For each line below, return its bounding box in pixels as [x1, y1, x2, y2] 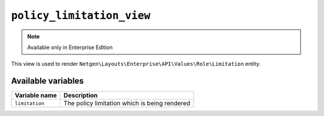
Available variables [11, 76, 84, 86]
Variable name [14, 91, 57, 100]
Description [63, 91, 98, 100]
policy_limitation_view [11, 9, 151, 22]
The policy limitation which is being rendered [63, 99, 191, 108]
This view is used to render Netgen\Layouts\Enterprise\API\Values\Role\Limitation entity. [11, 60, 261, 68]
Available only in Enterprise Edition [27, 44, 113, 51]
